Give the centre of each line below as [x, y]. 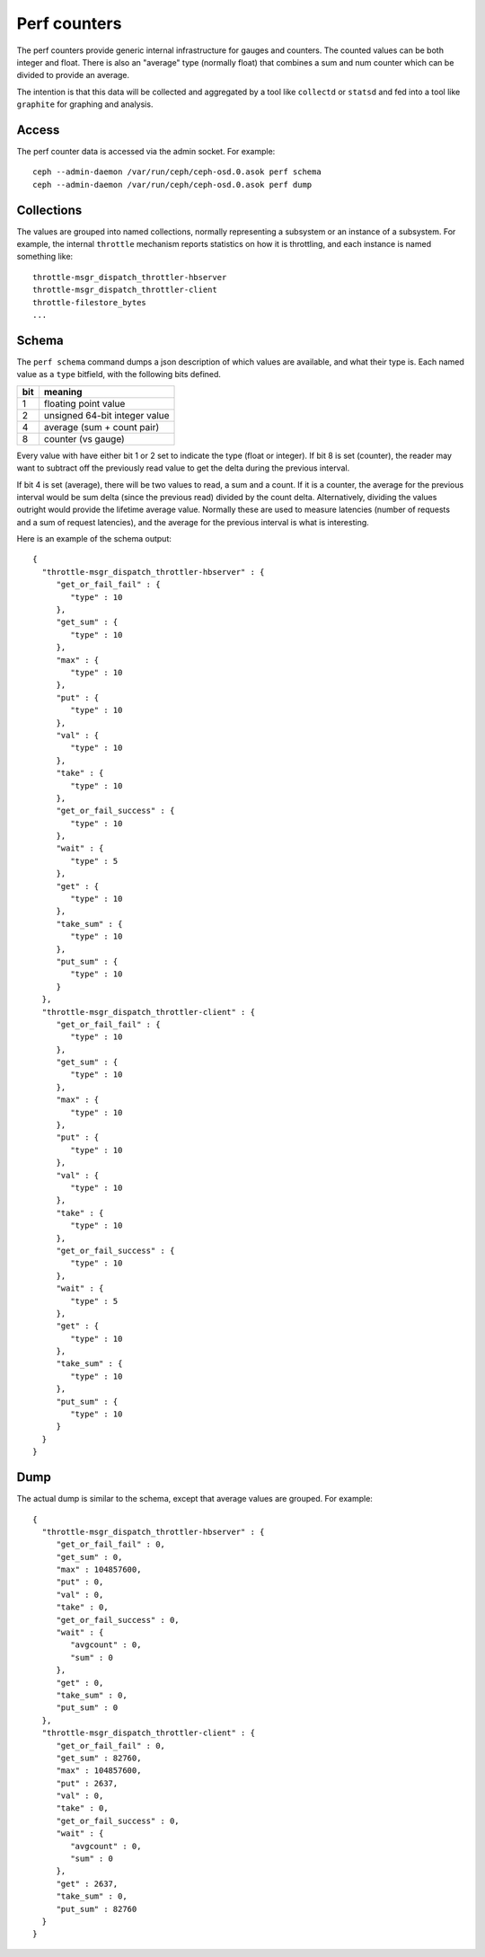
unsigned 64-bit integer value [106, 415]
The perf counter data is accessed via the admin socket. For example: [146, 152]
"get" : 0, [80, 1683]
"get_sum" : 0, [89, 1557]
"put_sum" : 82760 [97, 1909]
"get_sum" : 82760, [99, 1758]
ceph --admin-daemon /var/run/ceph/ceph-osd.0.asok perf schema [177, 172]
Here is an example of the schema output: [94, 539]
